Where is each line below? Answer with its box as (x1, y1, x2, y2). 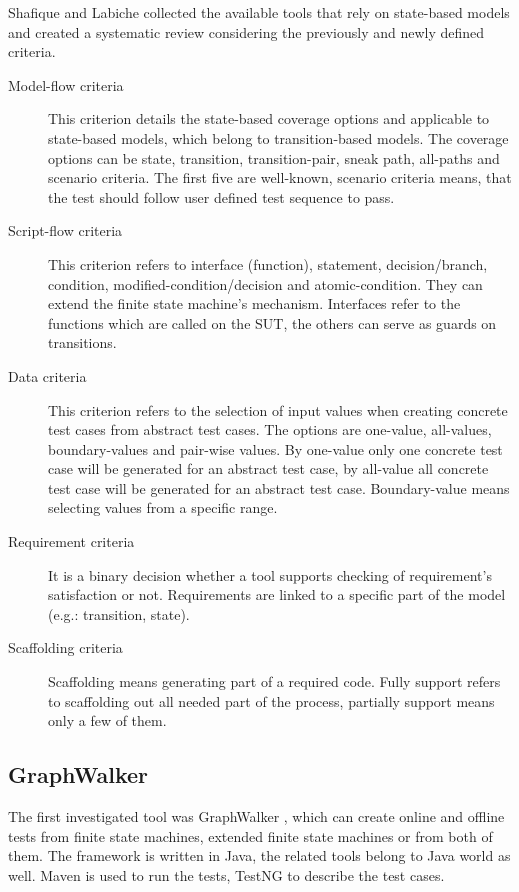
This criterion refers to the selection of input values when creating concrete (48, 399, 508, 420)
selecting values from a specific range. (48, 497, 278, 518)
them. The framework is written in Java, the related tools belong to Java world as (8, 845, 511, 866)
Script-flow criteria (8, 220, 123, 241)
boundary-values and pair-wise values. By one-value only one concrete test (48, 438, 503, 459)
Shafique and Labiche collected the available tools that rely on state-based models (8, 2, 510, 22)
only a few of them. (48, 710, 167, 731)
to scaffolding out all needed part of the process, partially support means (48, 690, 495, 711)
